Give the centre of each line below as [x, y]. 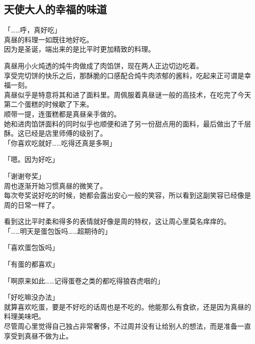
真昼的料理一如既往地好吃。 [49, 39]
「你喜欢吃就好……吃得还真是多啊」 [60, 142]
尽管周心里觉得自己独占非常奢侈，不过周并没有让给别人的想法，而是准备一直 [127, 326]
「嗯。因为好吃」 [31, 159]
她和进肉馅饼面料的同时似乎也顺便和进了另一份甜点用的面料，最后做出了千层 [127, 123]
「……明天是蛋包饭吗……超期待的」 [58, 231]
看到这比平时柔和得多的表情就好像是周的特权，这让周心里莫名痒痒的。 [117, 221]
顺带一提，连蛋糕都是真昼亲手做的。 [62, 113]
